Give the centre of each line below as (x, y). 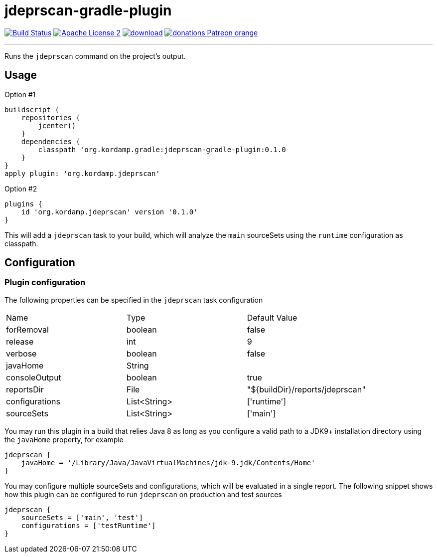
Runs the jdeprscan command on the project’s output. (95, 56)
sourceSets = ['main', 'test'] (82, 517)
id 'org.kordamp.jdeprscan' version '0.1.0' (109, 212)
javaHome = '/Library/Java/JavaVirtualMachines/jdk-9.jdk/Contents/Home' (168, 463)
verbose (21, 353)
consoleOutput (34, 377)
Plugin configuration (45, 282)
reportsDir (25, 389)
